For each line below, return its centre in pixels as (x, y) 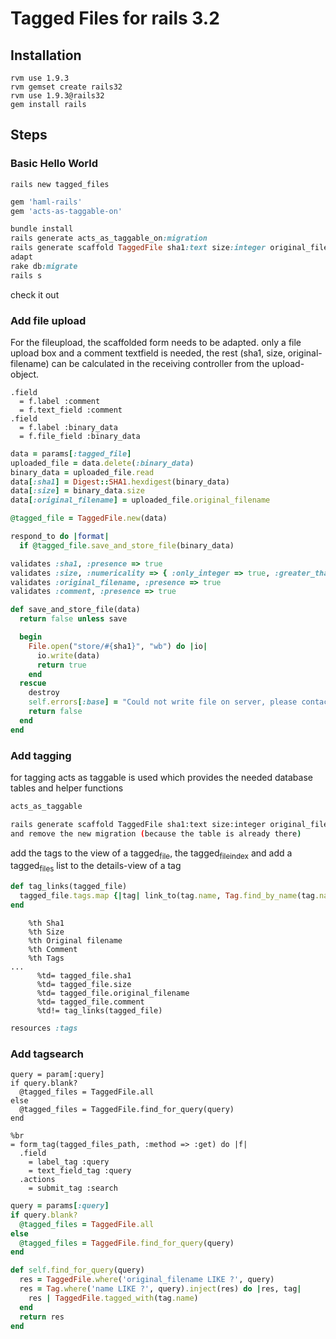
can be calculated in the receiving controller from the (160, 363)
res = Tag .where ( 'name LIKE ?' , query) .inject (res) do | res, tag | (160, 1289)
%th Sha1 (46, 923)
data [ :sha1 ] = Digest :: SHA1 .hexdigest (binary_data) (120, 482)
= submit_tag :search (73, 1188)
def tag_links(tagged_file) (69, 887)
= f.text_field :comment (71, 410)
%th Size (46, 932)
